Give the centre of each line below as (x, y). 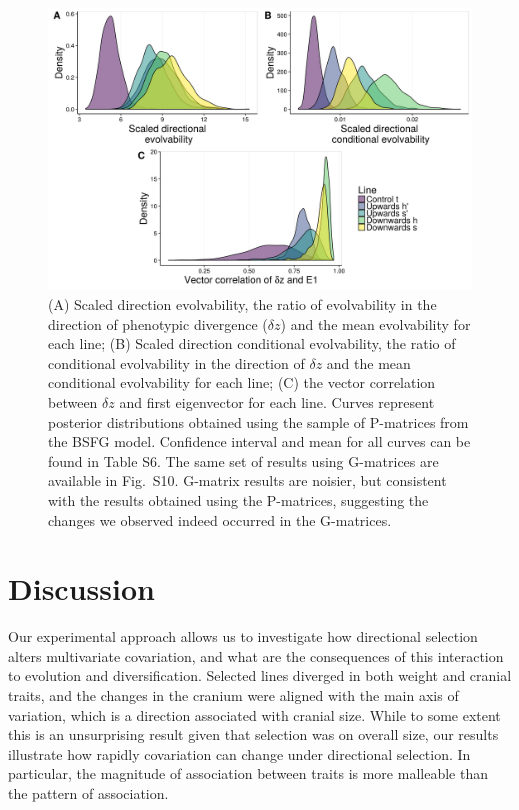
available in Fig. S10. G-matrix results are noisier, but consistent (247, 480)
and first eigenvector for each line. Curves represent (277, 401)
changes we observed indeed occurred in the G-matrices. (220, 519)
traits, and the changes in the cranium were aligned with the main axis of (233, 695)
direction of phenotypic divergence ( (158, 323)
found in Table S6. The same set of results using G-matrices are (243, 460)
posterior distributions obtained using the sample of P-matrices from (258, 421)
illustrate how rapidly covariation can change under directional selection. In (239, 753)
